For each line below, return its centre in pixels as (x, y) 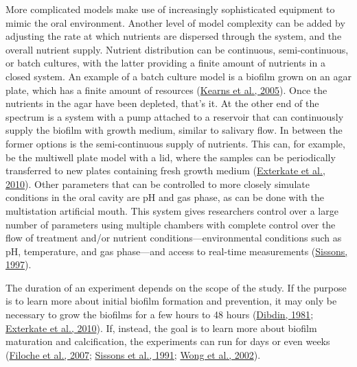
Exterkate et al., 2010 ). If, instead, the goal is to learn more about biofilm (161, 328)
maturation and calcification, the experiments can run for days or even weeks (168, 341)
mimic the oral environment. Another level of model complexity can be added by (175, 22)
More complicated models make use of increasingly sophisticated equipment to (170, 9)
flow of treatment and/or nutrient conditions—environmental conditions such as (174, 238)
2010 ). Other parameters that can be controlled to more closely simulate (158, 183)
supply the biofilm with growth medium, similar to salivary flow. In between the (174, 130)
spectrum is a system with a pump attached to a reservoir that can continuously (175, 116)
